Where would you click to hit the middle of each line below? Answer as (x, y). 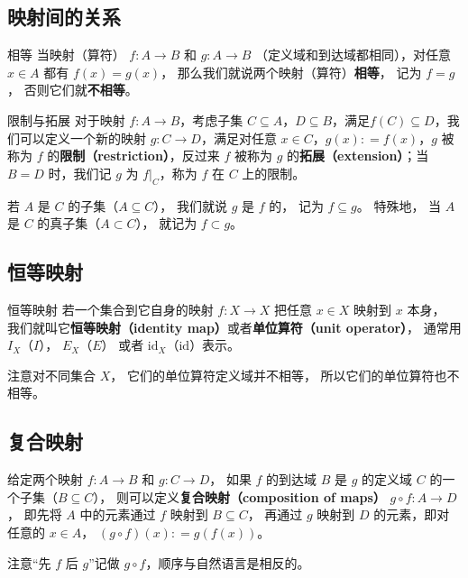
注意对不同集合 (51, 375)
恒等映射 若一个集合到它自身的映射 (110, 309)
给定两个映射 (45, 479)
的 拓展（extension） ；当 (358, 156)
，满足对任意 (239, 138)
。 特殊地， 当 (399, 205)
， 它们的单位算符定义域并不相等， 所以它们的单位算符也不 (285, 375)
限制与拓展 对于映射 (66, 119)
